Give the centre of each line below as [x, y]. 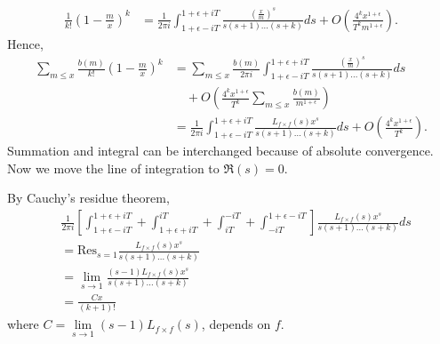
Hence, [25, 43]
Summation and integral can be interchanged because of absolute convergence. [220, 151]
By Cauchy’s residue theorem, [88, 198]
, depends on [236, 324]
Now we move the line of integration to [113, 168]
